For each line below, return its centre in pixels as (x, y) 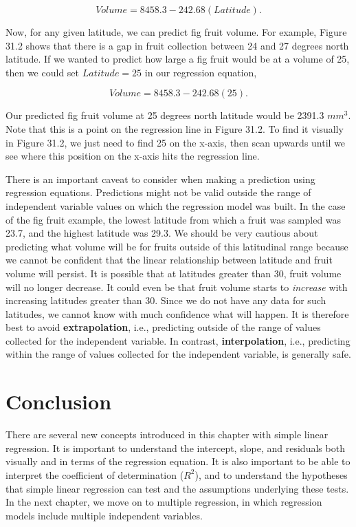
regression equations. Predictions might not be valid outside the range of (158, 192)
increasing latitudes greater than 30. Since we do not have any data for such (166, 300)
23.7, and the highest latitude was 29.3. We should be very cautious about (162, 233)
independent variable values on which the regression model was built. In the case (176, 205)
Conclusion (59, 401)
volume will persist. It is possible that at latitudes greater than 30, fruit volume (174, 273)
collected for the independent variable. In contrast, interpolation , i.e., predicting (178, 340)
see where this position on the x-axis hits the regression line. (133, 156)
